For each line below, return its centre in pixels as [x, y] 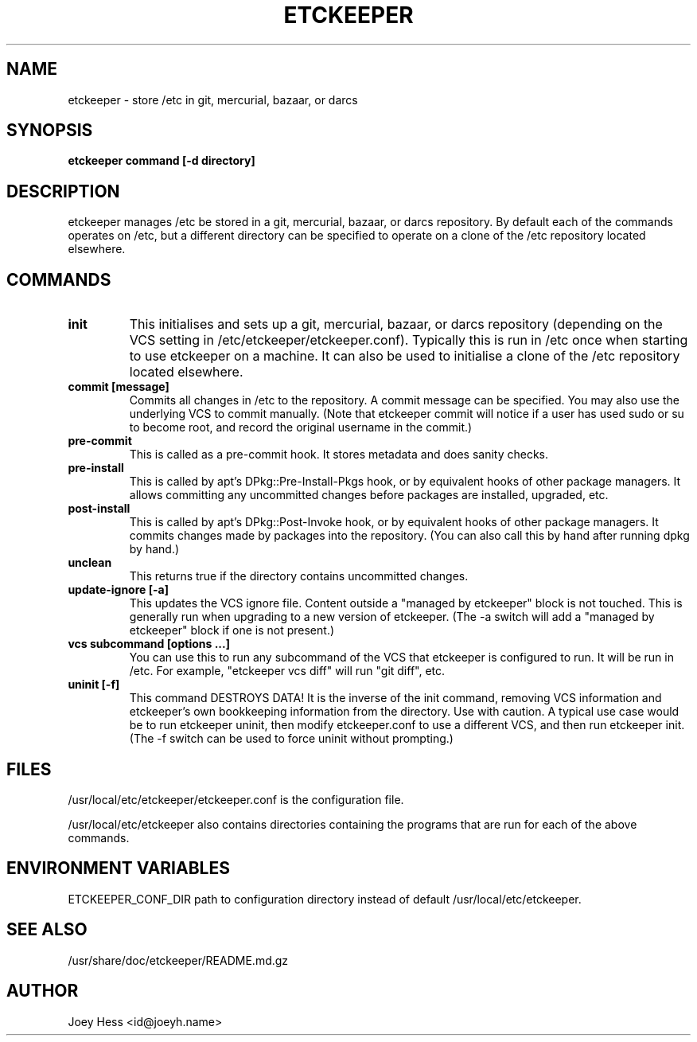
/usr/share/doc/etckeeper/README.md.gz [178, 960]
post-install [99, 509]
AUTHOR [43, 991]
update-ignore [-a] [118, 590]
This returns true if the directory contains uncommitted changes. [299, 576]
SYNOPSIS [50, 131]
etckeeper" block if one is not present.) [232, 630]
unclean [90, 563]
